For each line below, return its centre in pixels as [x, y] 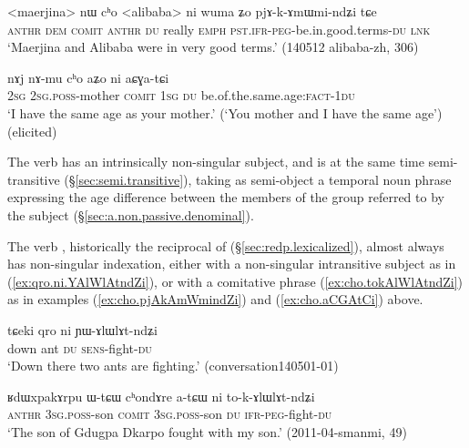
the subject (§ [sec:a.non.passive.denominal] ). [131, 214]
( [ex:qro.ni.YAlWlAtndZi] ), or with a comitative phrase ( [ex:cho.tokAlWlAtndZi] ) [235, 281]
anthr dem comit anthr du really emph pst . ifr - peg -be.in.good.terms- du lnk [219, 29]
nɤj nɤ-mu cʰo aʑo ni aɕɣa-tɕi [88, 77]
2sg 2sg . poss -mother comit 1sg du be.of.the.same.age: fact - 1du [181, 95]
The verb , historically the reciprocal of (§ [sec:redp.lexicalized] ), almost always [226, 245]
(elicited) [32, 131]
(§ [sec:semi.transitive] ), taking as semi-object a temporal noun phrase [258, 179]
